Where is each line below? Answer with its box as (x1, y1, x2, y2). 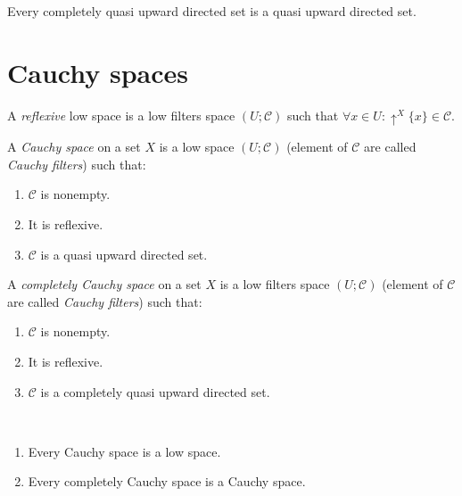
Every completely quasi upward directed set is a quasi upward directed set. (7, 2, 417, 20)
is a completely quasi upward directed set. (40, 382, 270, 401)
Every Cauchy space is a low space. (28, 442, 221, 460)
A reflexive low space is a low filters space (7, 105, 235, 124)
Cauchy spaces (7, 54, 188, 90)
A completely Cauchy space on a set (7, 275, 202, 293)
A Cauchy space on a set (7, 137, 141, 156)
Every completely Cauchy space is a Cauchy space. (28, 472, 306, 491)
